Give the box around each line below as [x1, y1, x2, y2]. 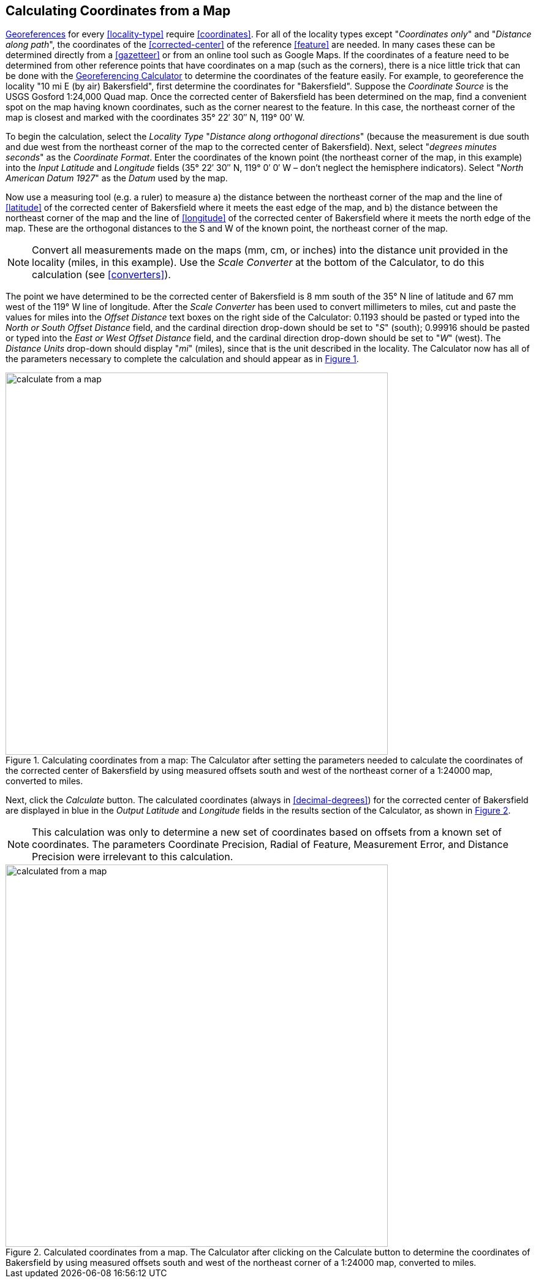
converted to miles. [6, 776, 83, 787]
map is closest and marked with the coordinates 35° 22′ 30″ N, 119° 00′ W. [6, 112, 305, 123]
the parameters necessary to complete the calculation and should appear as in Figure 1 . [6, 354, 359, 365]
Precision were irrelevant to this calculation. [32, 850, 233, 863]
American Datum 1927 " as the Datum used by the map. [6, 173, 228, 184]
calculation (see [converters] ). [32, 268, 171, 281]
